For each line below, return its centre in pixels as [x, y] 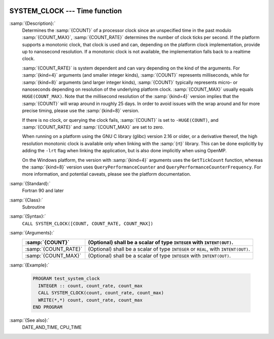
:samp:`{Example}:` [29, 265]
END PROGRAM [48, 307]
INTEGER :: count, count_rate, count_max [91, 286]
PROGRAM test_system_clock [66, 279]
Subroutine [33, 207]
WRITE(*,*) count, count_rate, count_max [91, 300]
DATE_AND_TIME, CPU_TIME [52, 327]
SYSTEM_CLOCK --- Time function [66, 11]
